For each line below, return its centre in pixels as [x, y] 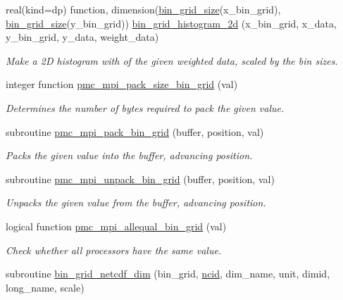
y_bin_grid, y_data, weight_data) [82, 37]
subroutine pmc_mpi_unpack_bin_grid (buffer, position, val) [140, 179]
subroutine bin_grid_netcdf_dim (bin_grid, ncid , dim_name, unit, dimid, [168, 274]
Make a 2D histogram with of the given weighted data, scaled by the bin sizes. [172, 60]
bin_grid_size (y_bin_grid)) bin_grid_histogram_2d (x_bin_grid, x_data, [171, 23]
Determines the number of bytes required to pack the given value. [145, 107]
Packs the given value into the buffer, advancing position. [129, 155]
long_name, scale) [45, 287]
